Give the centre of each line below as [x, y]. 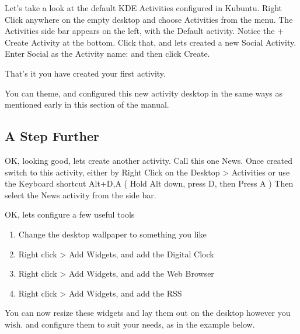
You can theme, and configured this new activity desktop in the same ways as [144, 93]
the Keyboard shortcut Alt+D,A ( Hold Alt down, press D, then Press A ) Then [149, 183]
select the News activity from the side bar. [81, 194]
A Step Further [52, 136]
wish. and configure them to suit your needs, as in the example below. [130, 324]
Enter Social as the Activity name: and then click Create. [107, 54]
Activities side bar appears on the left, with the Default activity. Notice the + [144, 31]
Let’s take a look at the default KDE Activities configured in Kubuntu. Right [144, 8]
